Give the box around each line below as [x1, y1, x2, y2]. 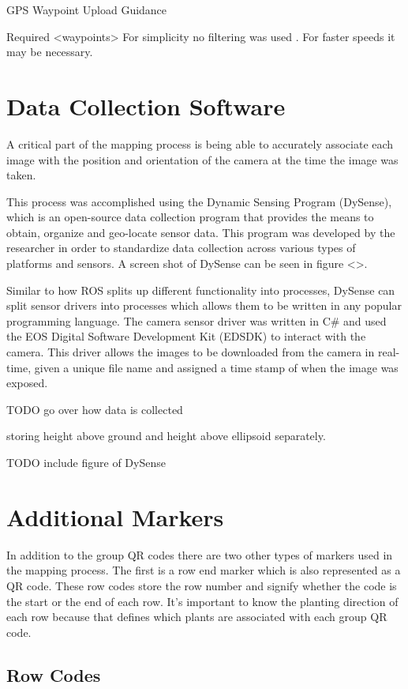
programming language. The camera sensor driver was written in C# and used [6, 312, 387, 329]
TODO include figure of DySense [6, 454, 166, 470]
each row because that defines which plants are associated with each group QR [6, 608, 387, 625]
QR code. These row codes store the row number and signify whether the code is [6, 577, 397, 593]
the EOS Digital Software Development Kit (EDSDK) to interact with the [6, 328, 366, 344]
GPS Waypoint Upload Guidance [6, 2, 167, 17]
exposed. [6, 375, 48, 391]
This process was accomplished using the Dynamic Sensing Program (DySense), [6, 193, 392, 209]
